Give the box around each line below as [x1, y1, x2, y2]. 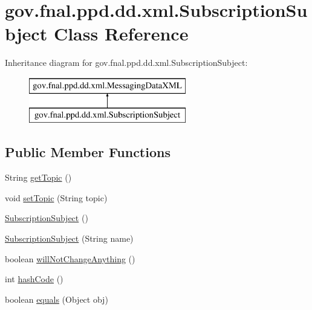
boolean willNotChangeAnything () [5, 252, 135, 265]
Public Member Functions [5, 143, 171, 161]
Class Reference [53, 21, 189, 46]
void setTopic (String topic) [5, 191, 108, 204]
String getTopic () [5, 171, 72, 184]
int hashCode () [5, 273, 63, 285]
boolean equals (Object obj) [5, 292, 108, 305]
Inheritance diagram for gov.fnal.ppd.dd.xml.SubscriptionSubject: [5, 56, 248, 69]
